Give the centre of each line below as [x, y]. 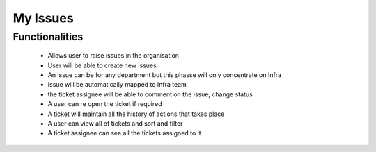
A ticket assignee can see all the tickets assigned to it [124, 133]
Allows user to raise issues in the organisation [113, 56]
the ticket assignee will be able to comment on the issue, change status [150, 94]
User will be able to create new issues [102, 65]
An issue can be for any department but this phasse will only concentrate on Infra [165, 75]
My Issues [43, 18]
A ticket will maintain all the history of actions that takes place [136, 114]
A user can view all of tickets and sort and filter [115, 123]
